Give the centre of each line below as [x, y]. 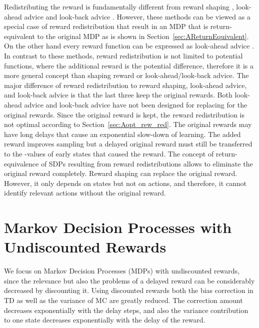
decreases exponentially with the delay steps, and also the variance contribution [126, 310]
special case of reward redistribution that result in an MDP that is [106, 26]
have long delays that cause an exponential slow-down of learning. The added [122, 134]
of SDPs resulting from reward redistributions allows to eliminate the [147, 163]
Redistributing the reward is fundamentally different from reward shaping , [119, 6]
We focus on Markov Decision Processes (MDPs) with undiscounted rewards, [122, 271]
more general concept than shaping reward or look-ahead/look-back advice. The [126, 75]
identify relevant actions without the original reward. [85, 193]
